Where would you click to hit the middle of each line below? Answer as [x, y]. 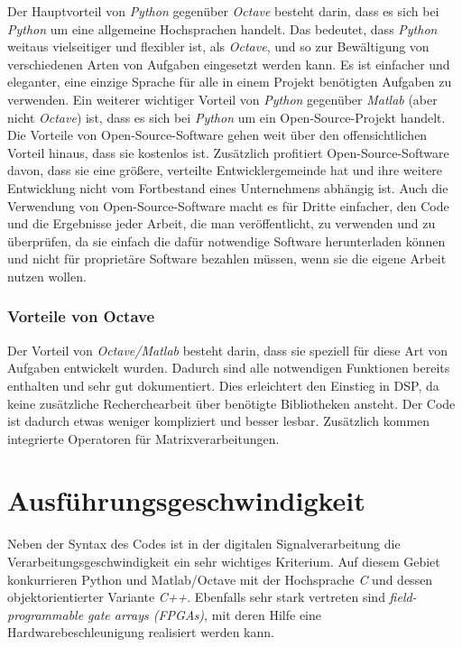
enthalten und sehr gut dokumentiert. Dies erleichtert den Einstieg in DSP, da [223, 385]
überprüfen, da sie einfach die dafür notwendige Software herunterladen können [226, 240]
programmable [46, 614]
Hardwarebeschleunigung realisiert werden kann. [141, 632]
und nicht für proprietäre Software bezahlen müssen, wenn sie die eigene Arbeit [227, 259]
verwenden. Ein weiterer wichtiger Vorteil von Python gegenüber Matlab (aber [222, 99]
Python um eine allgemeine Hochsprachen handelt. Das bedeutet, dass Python [222, 28]
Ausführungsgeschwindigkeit [186, 500]
